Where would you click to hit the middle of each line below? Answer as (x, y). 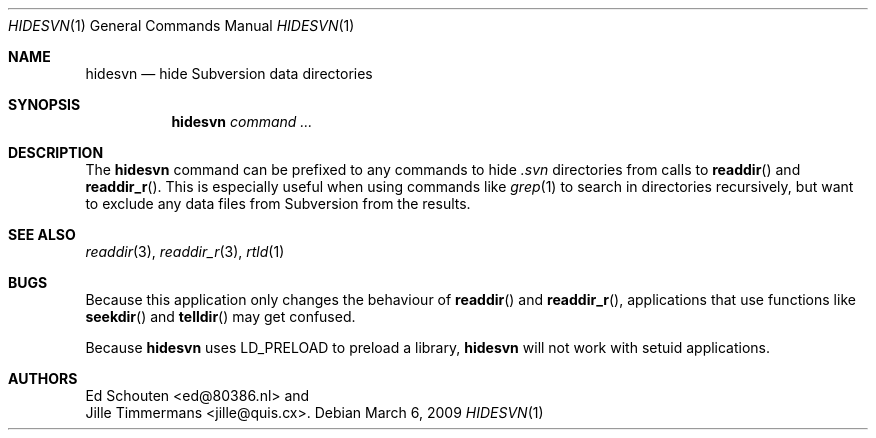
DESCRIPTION (56, 152)
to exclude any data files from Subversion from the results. (278, 203)
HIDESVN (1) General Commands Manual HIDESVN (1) (181, 25)
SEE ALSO (42, 234)
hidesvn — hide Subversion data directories (229, 73)
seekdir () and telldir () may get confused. (220, 316)
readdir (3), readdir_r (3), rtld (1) (185, 251)
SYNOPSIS (44, 104)
